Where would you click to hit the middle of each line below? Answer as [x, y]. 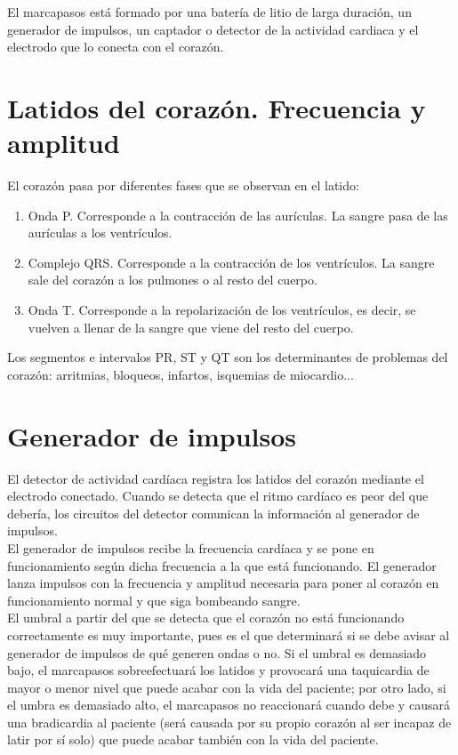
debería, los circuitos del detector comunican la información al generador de [213, 513]
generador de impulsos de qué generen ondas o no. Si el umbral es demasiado [217, 652]
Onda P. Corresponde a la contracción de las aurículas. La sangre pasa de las [238, 215]
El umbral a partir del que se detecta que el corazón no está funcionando [206, 618]
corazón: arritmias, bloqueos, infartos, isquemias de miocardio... [181, 374]
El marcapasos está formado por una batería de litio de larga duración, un [209, 12]
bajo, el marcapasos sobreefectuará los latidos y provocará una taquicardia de [218, 670]
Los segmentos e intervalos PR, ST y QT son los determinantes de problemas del [228, 357]
